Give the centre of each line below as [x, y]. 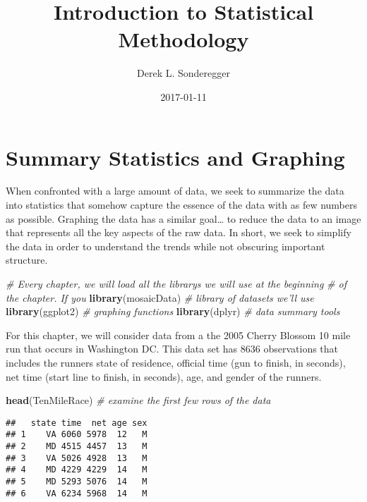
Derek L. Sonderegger [183, 73]
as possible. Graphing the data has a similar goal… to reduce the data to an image [183, 218]
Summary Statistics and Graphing [175, 157]
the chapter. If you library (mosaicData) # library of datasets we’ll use [160, 297]
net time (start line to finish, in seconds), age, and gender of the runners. [164, 376]
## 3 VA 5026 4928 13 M [77, 458]
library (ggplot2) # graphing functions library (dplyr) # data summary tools [173, 311]
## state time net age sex [77, 423]
